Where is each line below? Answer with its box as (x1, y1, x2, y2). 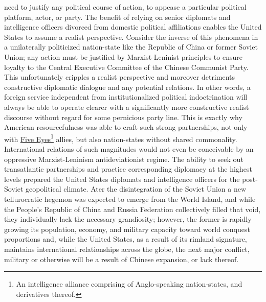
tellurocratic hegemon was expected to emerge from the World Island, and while (4, 193, 256, 204)
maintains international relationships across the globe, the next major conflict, (4, 243, 250, 254)
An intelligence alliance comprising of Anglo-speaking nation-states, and (16, 278, 242, 289)
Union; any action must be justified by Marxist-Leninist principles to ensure (4, 51, 242, 62)
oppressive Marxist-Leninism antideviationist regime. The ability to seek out (4, 153, 243, 164)
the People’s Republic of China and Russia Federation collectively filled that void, (4, 203, 261, 214)
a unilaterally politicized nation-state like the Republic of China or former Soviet (4, 41, 258, 52)
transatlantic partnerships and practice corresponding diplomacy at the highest (4, 164, 252, 174)
